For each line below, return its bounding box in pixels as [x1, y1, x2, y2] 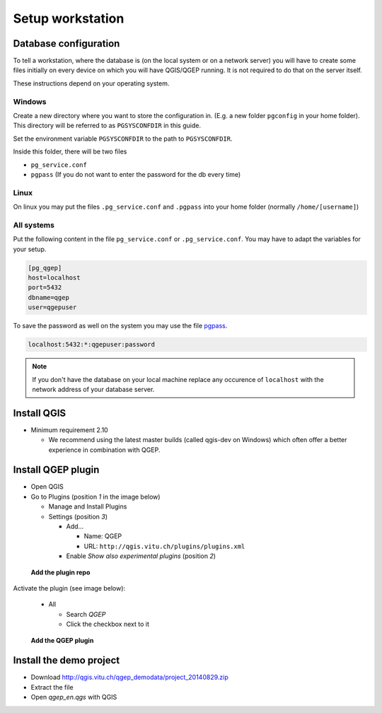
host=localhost [28, 273, 81, 282]
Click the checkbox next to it [66, 620, 150, 629]
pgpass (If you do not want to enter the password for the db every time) [30, 170, 241, 178]
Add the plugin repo [30, 568, 91, 576]
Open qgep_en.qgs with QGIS [30, 693, 117, 702]
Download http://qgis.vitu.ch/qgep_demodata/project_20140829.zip [30, 673, 229, 682]
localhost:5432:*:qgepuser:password [28, 340, 156, 349]
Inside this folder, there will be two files [13, 147, 127, 156]
